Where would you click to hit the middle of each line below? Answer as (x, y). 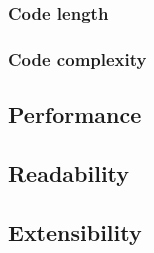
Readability (69, 172)
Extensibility (75, 231)
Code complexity (77, 58)
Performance (75, 114)
